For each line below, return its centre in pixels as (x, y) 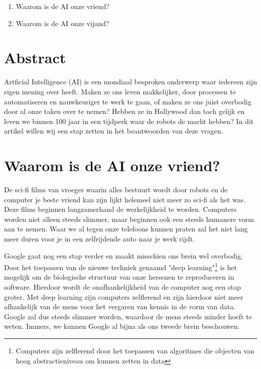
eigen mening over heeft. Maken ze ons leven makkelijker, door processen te (120, 91)
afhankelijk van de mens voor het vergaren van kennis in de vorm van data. (120, 306)
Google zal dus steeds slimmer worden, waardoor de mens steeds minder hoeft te (128, 316)
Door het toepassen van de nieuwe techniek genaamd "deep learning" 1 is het (121, 266)
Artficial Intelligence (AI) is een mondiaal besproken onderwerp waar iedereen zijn (130, 82)
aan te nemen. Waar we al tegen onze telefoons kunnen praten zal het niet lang (126, 229)
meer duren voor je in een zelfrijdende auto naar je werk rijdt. (99, 238)
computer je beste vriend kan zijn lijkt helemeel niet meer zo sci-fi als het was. (125, 199)
